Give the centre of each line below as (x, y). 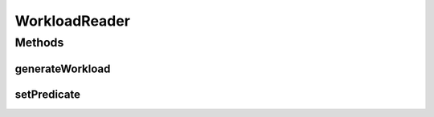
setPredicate (47, 94)
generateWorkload (63, 69)
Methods (39, 42)
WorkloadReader (72, 21)
